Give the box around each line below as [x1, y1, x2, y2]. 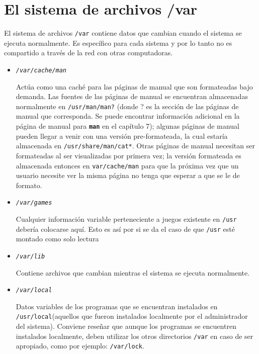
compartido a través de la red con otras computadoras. [4, 47, 173, 58]
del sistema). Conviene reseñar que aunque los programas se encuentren [16, 321, 236, 331]
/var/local [16, 287, 52, 294]
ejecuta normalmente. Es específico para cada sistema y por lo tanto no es [4, 37, 232, 48]
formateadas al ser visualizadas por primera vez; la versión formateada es [16, 150, 241, 160]
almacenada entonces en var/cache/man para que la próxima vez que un [16, 160, 239, 170]
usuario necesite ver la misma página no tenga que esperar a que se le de [16, 170, 240, 181]
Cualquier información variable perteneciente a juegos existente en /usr [16, 214, 237, 224]
